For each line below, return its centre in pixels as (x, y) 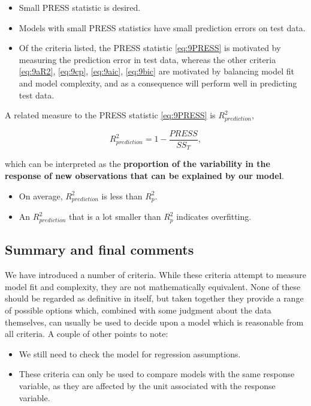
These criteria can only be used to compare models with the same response (157, 374)
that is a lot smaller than (115, 217)
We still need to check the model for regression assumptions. (130, 353)
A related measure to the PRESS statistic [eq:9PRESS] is (110, 115)
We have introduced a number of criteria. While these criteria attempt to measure (155, 275)
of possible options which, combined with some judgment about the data (138, 310)
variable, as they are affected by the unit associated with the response (147, 386)
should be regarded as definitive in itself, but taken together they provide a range (154, 298)
